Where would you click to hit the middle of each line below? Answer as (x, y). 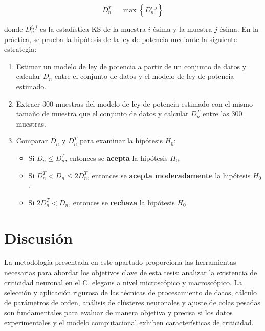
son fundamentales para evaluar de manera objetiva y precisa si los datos (118, 312)
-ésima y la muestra (181, 29)
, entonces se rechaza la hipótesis (122, 202)
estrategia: (20, 49)
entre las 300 (222, 113)
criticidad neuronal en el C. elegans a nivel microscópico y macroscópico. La (123, 282)
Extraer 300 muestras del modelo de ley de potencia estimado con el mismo (134, 103)
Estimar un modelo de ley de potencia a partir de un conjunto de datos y (131, 66)
